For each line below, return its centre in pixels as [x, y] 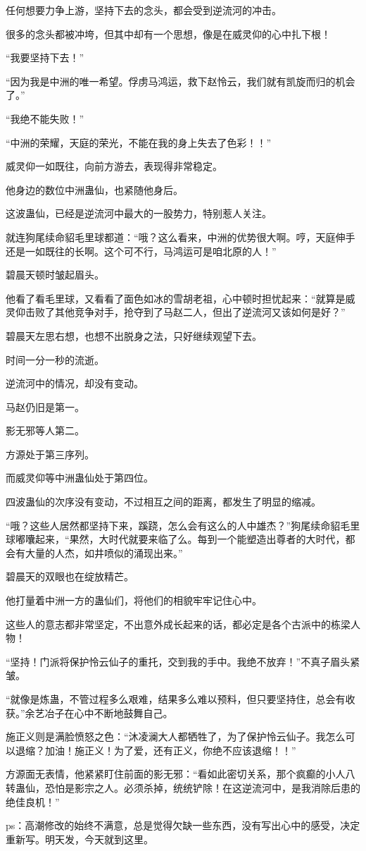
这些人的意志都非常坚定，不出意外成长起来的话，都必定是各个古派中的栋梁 [178, 624]
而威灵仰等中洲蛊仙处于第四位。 [80, 478]
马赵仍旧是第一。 [45, 406]
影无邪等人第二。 [45, 430]
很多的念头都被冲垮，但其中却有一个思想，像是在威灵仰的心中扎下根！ [168, 33]
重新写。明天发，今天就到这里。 [80, 839]
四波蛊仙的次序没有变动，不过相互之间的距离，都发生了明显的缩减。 [163, 502]
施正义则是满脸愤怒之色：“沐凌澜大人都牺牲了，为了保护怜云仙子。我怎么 [176, 736]
